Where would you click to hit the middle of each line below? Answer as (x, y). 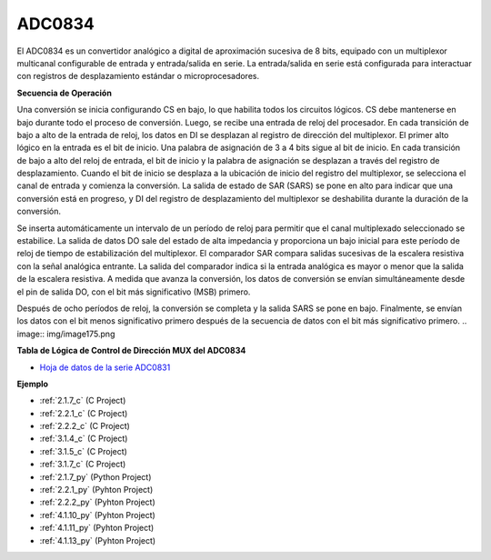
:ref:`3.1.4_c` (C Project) (84, 439)
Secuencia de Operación (65, 93)
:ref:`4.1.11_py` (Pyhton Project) (97, 528)
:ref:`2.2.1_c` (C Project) (84, 413)
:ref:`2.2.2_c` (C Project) (85, 426)
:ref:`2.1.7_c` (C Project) (83, 401)
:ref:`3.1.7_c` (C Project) (83, 465)
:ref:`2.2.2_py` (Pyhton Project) (98, 502)
